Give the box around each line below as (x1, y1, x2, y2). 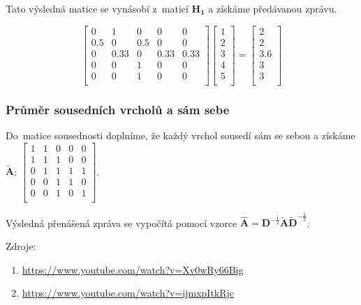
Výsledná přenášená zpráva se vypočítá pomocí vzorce (6, 215, 237, 230)
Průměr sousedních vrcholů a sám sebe (6, 100, 230, 118)
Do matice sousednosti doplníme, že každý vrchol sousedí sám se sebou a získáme (6, 128, 355, 142)
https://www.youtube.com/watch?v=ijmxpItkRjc (22, 286, 235, 300)
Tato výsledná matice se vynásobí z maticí (6, 1, 189, 15)
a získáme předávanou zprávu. (208, 1, 337, 15)
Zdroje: (6, 238, 36, 253)
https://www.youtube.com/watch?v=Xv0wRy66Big (22, 262, 244, 276)
